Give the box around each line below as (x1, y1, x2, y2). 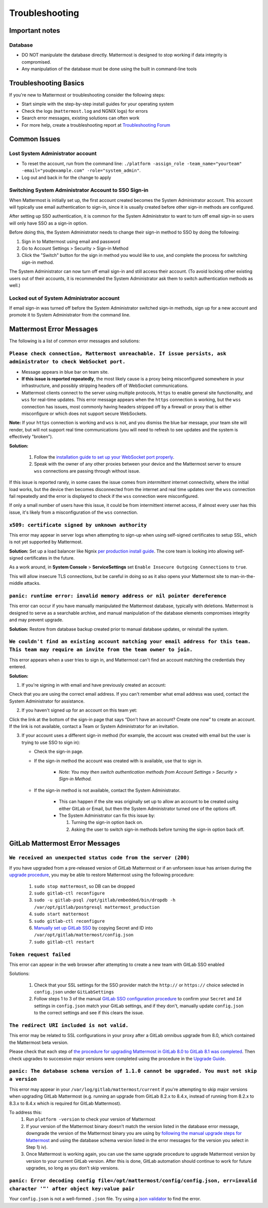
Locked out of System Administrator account (9, 295, 120, 302)
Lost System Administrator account (9, 150, 97, 157)
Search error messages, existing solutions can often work (21, 115, 140, 121)
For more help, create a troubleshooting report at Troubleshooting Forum (21, 122, 171, 128)
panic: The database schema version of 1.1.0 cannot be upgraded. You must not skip (9, 1068, 257, 1074)
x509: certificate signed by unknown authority (9, 522, 147, 528)
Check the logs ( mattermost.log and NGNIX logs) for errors (21, 108, 148, 114)
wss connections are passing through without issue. (34, 468, 140, 474)
